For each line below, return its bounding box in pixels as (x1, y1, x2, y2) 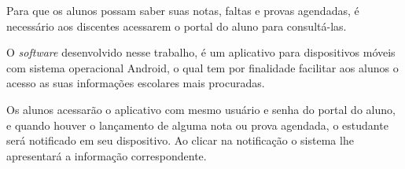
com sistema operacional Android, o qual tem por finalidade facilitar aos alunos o (6, 59, 399, 75)
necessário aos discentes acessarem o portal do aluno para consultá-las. (6, 17, 347, 34)
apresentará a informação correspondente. (6, 147, 207, 163)
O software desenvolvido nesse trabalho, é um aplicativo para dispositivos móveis (6, 44, 396, 61)
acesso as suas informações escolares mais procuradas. (6, 75, 265, 91)
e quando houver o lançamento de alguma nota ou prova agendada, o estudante (6, 116, 388, 133)
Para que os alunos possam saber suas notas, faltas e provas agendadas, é (6, 2, 359, 18)
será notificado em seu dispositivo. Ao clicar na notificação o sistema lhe (6, 132, 354, 149)
